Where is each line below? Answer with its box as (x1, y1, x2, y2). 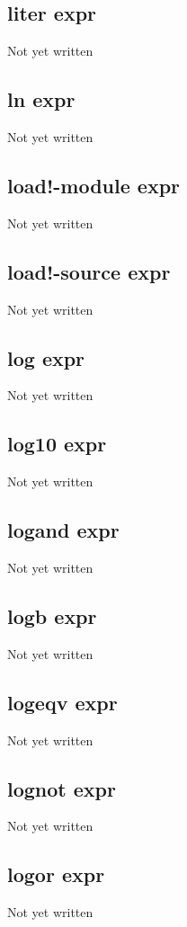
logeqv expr (7, 688, 118, 716)
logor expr (7, 860, 105, 888)
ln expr (7, 85, 76, 113)
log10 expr (7, 430, 107, 458)
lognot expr (7, 774, 116, 802)
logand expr (7, 516, 120, 544)
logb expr (7, 602, 97, 629)
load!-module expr (7, 171, 181, 199)
